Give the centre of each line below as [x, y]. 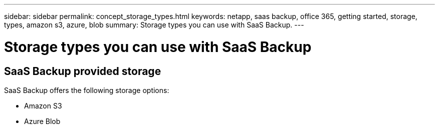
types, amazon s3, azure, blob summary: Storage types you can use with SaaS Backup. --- [154, 25]
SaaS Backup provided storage [83, 71]
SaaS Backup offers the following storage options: [87, 90]
